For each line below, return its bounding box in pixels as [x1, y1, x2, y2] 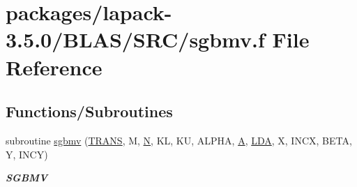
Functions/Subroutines [6, 100, 173, 122]
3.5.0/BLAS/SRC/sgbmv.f [6, 25, 265, 54]
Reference [6, 52, 102, 81]
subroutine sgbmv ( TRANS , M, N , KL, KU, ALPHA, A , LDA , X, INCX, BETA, [6, 133, 352, 147]
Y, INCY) [6, 147, 48, 161]
